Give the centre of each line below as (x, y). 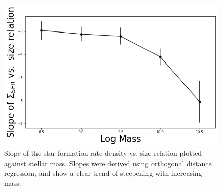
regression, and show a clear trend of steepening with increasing (103, 173)
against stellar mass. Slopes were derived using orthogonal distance (108, 163)
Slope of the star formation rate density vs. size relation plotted (103, 153)
